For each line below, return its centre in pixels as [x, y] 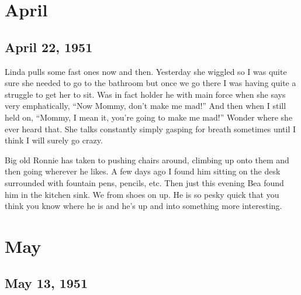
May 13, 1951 [46, 283]
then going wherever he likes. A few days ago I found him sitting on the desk [143, 171]
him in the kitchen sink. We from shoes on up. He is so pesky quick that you [142, 194]
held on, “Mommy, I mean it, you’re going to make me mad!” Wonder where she [149, 117]
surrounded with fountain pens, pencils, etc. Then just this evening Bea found [144, 182]
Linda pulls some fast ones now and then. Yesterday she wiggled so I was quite [146, 71]
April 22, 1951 [49, 47]
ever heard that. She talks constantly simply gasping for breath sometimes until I [150, 128]
